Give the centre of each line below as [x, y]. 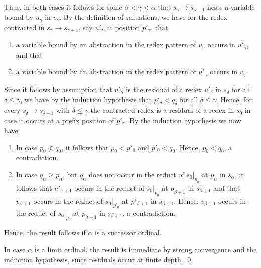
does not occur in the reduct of [137, 174]
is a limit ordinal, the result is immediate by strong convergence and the [146, 250]
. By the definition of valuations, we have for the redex [143, 17]
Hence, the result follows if [45, 233]
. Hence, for [234, 99]
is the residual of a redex [164, 89]
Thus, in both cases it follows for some [63, 7]
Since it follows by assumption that [58, 89]
